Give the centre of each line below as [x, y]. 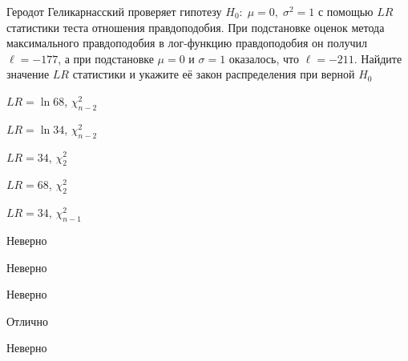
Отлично [27, 321]
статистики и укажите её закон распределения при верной [214, 74]
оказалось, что [264, 58]
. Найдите [378, 58]
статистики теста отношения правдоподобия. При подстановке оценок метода [196, 27]
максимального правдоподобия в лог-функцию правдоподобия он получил [187, 43]
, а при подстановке [106, 58]
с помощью [345, 11]
